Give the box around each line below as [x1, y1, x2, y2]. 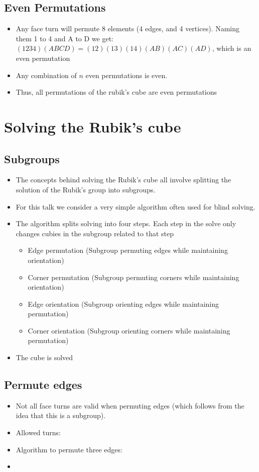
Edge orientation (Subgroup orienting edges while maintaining [28, 298, 219, 309]
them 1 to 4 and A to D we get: [16, 33, 114, 43]
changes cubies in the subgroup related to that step [16, 228, 174, 238]
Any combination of [16, 70, 77, 80]
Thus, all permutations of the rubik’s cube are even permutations [16, 87, 217, 97]
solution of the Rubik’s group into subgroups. [16, 184, 156, 194]
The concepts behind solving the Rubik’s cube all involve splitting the [16, 174, 231, 185]
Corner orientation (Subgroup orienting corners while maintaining [28, 325, 230, 335]
